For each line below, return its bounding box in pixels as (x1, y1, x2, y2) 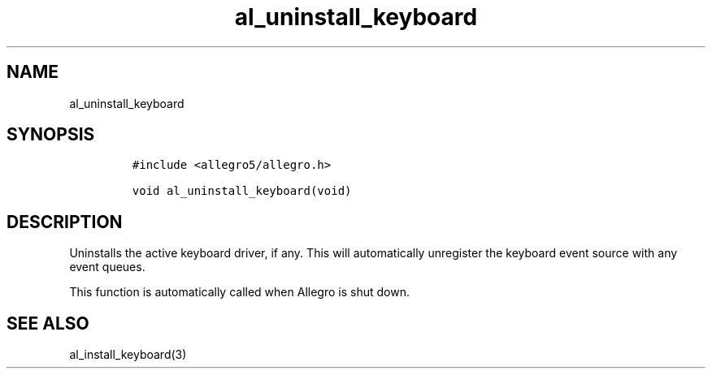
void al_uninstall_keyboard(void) (132, 184, 352, 198)
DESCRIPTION (7, 211, 123, 232)
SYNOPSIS (7, 124, 95, 145)
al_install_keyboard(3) (69, 347, 187, 362)
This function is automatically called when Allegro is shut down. (69, 285, 410, 300)
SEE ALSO (7, 312, 89, 334)
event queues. (69, 260, 145, 274)
